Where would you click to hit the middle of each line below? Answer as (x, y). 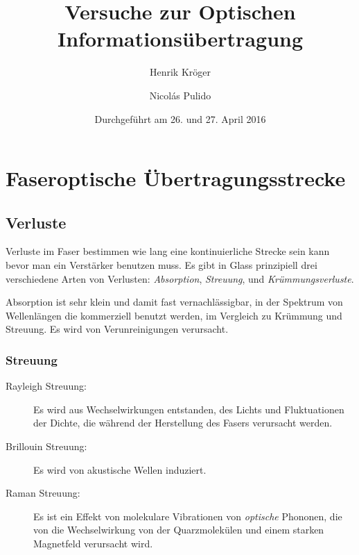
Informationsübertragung (180, 39)
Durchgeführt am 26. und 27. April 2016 (180, 118)
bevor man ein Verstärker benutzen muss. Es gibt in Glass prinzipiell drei (161, 265)
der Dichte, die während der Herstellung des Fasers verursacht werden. (183, 423)
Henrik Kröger (180, 72)
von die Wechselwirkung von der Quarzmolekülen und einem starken (179, 530)
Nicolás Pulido (180, 95)
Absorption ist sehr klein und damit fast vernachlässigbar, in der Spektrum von (174, 302)
